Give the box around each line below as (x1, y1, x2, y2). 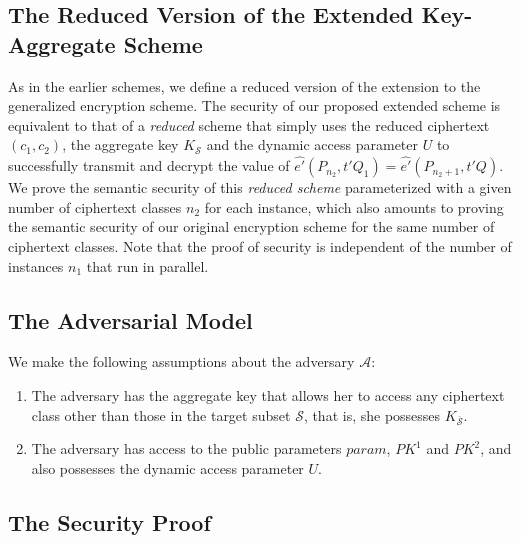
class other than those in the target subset (31, 404, 291, 425)
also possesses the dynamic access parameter (31, 457, 304, 478)
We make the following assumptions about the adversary (8, 351, 355, 372)
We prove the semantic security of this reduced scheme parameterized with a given (8, 177, 512, 198)
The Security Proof (8, 506, 211, 537)
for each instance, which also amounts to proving (204, 196, 504, 217)
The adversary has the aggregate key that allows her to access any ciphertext (31, 384, 505, 405)
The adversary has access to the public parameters (31, 438, 342, 459)
